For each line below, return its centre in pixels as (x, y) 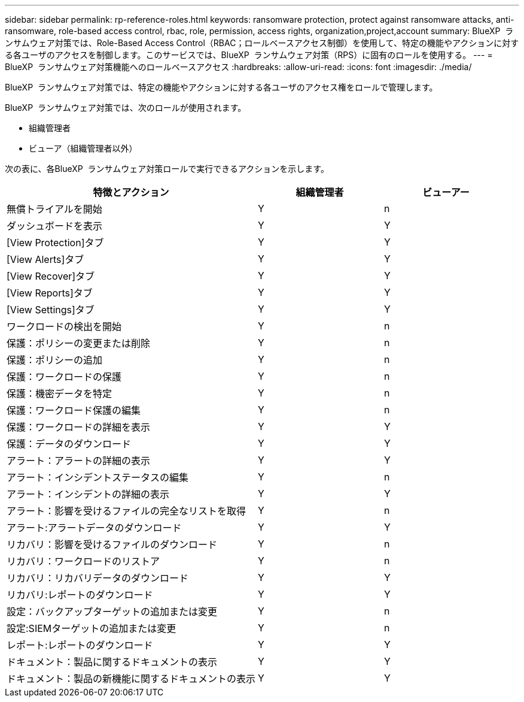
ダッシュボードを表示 (55, 226)
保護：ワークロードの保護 (64, 377)
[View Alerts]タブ (45, 259)
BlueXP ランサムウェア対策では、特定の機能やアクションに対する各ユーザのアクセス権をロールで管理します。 (221, 87)
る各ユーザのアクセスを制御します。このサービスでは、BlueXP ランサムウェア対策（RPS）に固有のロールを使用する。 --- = (249, 55)
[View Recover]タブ (51, 276)
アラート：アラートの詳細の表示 (79, 461)
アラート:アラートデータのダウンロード (94, 528)
